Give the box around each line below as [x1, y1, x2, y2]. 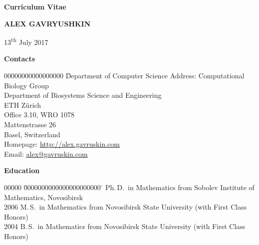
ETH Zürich [4, 99, 41, 110]
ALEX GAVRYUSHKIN [4, 18, 91, 28]
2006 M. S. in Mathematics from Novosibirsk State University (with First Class [4, 202, 247, 212]
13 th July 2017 [4, 35, 48, 47]
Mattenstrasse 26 [4, 119, 56, 129]
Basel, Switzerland [4, 129, 60, 139]
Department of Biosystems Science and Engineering [4, 90, 162, 100]
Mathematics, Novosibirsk [4, 192, 83, 202]
